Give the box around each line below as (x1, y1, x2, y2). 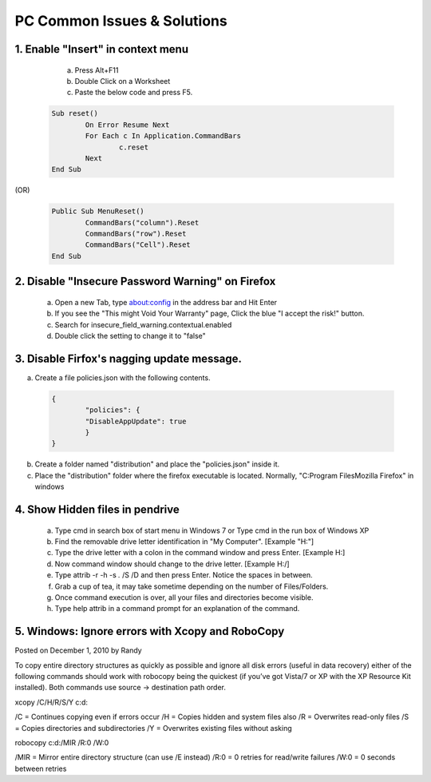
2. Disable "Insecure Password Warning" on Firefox (14, 275, 276, 288)
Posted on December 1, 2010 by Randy (14, 645, 143, 655)
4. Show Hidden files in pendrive (14, 503, 180, 517)
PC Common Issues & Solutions (14, 12, 227, 30)
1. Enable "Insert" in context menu (14, 42, 189, 56)
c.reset (118, 142, 149, 152)
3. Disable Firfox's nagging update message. (14, 351, 243, 365)
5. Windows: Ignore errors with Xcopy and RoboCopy (14, 625, 285, 638)
